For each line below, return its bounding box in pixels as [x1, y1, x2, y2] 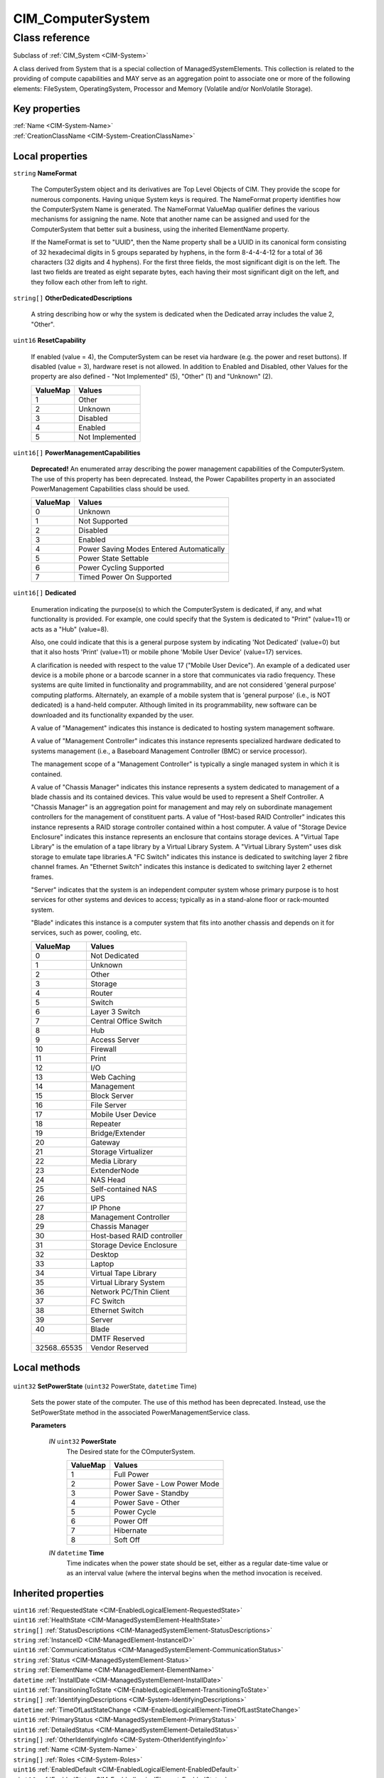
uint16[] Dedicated [13, 589, 77, 597]
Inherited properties [13, 1587, 105, 1599]
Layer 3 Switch [90, 1006, 141, 1016]
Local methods [13, 1362, 81, 1374]
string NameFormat [13, 169, 78, 177]
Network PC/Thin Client [90, 1287, 170, 1297]
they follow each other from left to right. [31, 277, 148, 286]
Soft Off [114, 1535, 141, 1545]
